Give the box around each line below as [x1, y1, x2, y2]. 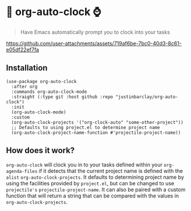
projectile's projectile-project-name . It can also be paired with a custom [6, 186, 186, 193]
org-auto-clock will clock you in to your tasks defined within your [6, 161, 163, 168]
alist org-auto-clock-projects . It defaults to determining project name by [6, 174, 185, 181]
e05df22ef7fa [6, 46, 40, 53]
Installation [6, 63, 48, 73]
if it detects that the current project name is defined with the [38, 167, 183, 174]
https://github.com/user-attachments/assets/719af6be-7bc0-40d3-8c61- [6, 40, 182, 47]
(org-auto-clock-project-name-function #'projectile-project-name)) [11, 130, 181, 136]
